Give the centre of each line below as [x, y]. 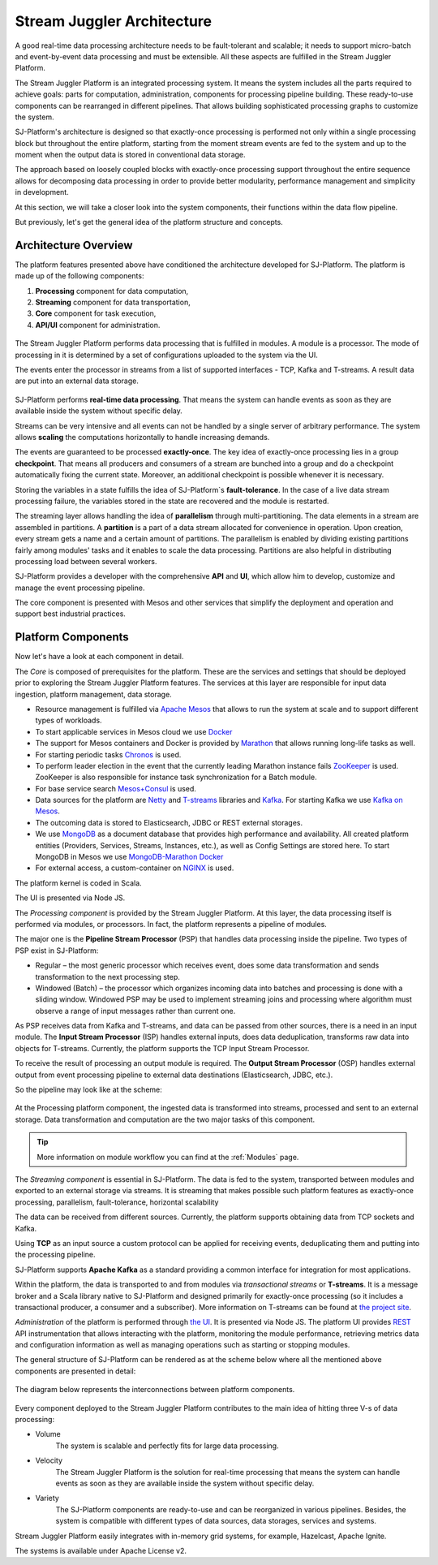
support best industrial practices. [70, 614]
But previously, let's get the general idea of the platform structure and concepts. [149, 222]
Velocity [49, 1460]
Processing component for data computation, [112, 291]
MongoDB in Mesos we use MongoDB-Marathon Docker [129, 857]
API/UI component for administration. [98, 325]
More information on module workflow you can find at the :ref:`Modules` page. [168, 1157]
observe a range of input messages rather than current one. [135, 1011]
